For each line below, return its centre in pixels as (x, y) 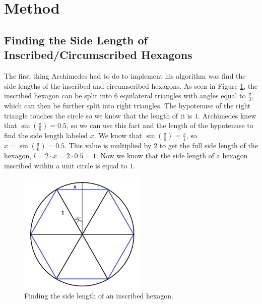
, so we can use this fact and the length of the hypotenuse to (160, 125)
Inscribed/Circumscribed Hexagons (98, 55)
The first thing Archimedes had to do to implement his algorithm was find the (125, 75)
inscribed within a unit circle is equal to (66, 165)
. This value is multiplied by (108, 145)
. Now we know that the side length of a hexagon (172, 156)
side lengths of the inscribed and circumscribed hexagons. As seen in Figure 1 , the (131, 85)
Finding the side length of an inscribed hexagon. (99, 296)
